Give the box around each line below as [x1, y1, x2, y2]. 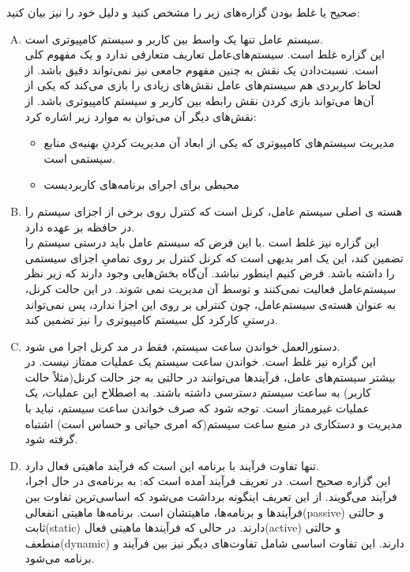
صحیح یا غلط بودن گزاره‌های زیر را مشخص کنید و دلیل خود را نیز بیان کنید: [6, 4, 360, 20]
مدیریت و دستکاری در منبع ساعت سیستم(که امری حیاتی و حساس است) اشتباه [24, 415, 403, 431]
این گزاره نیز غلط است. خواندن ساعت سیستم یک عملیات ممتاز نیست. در [24, 353, 376, 370]
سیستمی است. [43, 149, 115, 166]
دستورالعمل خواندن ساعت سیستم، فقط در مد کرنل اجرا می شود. [24, 337, 340, 354]
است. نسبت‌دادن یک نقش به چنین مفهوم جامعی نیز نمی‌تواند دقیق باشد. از [24, 61, 378, 77]
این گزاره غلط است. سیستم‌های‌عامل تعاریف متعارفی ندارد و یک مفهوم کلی [24, 46, 385, 62]
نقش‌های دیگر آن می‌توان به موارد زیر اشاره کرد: [24, 107, 257, 124]
